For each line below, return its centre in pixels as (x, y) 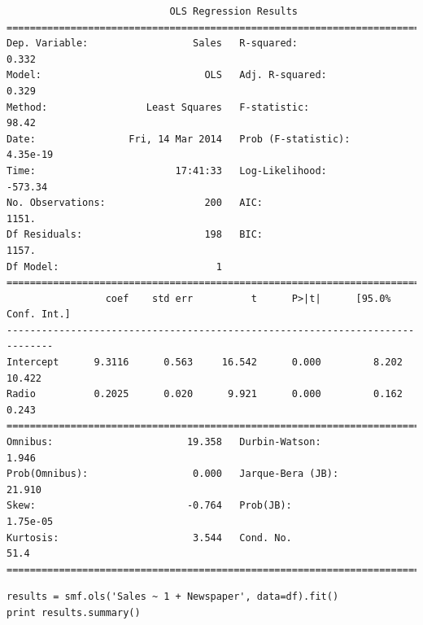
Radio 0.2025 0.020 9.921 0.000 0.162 (205, 394)
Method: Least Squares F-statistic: (158, 107)
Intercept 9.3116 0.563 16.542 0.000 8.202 (205, 363)
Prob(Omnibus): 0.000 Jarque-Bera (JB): (173, 474)
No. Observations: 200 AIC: (135, 203)
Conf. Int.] (39, 315)
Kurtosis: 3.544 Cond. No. (149, 538)
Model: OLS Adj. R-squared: (167, 75)
